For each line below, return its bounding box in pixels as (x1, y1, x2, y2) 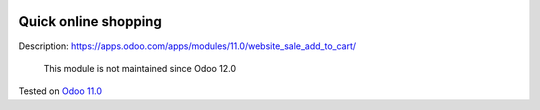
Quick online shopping (18, 13, 162, 30)
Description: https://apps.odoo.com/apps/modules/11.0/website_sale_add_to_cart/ (18, 40, 357, 52)
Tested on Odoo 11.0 (18, 85, 103, 97)
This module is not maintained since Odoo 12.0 (43, 62, 237, 74)
